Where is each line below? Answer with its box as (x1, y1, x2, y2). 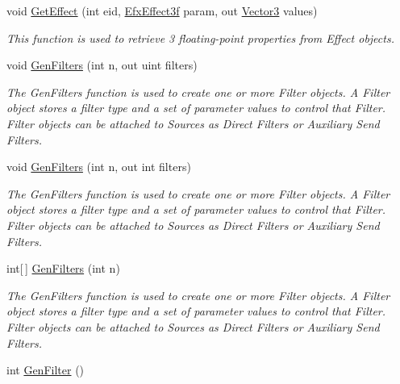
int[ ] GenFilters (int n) (6, 260, 120, 277)
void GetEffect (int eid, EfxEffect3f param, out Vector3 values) (6, 2, 318, 19)
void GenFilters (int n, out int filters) (6, 158, 191, 175)
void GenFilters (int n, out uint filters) (6, 56, 198, 73)
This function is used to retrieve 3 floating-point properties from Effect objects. (6, 29, 394, 46)
